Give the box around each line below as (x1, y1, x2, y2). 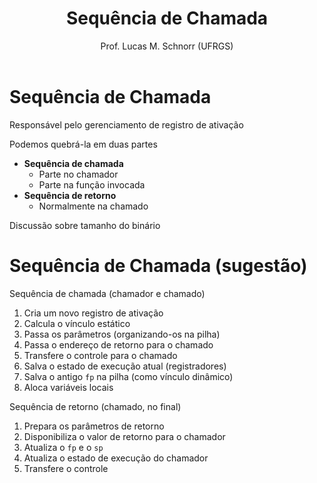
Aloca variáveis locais (23, 381, 114, 393)
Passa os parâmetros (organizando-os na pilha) (23, 328, 221, 340)
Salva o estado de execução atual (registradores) (23, 360, 227, 372)
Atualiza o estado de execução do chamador (23, 452, 209, 464)
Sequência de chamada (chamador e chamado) (9, 287, 206, 299)
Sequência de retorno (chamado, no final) (9, 400, 182, 412)
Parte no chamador (38, 168, 119, 180)
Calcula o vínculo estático (23, 317, 131, 329)
